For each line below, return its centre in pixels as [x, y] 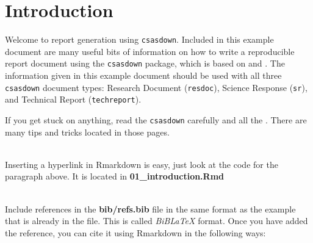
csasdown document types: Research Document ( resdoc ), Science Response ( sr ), [156, 87]
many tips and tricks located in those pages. [87, 132]
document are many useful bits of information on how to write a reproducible [150, 51]
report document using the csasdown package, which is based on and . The [145, 63]
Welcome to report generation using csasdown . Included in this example [139, 39]
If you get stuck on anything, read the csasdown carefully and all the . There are [156, 119]
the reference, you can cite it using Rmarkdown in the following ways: [135, 232]
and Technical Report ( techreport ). [73, 99]
